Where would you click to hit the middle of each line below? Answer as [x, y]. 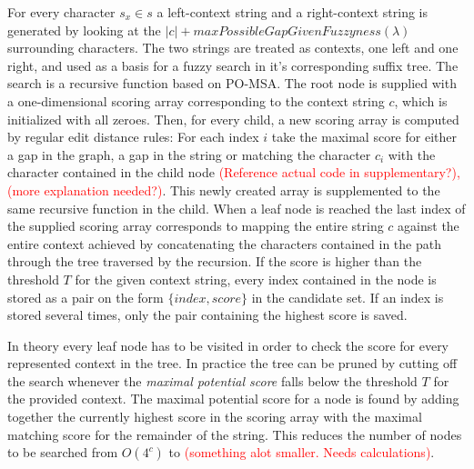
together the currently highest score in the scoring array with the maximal [215, 417]
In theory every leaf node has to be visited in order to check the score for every [228, 345]
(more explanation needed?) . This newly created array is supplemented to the [224, 190]
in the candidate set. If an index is [348, 297]
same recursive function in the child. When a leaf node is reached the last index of [237, 208]
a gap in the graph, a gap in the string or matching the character [189, 154]
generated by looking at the [84, 30]
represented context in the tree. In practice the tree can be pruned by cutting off [232, 363]
